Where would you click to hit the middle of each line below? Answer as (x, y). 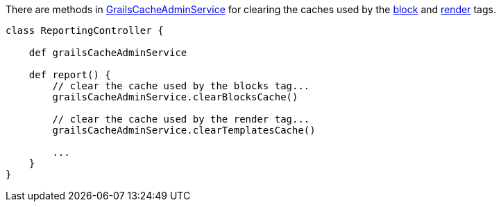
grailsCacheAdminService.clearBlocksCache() (175, 97)
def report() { (70, 75)
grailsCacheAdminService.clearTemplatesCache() (184, 130)
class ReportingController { (85, 30)
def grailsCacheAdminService (108, 53)
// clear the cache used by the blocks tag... (181, 86)
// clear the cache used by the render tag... (181, 119)
